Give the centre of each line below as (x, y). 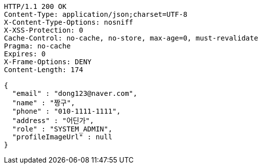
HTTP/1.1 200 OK (35, 6)
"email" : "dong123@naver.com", (75, 93)
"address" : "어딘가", (53, 121)
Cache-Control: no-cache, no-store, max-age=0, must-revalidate (131, 38)
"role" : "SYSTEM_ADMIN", (62, 129)
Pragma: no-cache (37, 46)
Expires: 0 (25, 54)
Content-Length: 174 (44, 70)
